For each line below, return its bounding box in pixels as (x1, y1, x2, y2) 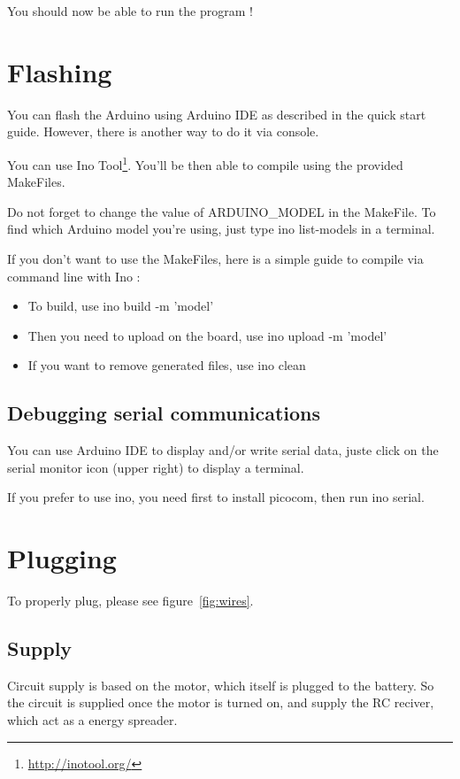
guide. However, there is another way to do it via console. (7, 122, 319, 141)
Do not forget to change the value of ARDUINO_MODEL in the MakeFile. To (7, 202, 436, 220)
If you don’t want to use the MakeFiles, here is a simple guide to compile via (7, 249, 424, 267)
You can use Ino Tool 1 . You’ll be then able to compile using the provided (7, 152, 403, 174)
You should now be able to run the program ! (7, 2, 253, 19)
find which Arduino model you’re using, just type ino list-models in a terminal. (7, 220, 435, 238)
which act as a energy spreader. (7, 711, 178, 729)
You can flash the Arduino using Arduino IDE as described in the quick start (7, 104, 426, 123)
